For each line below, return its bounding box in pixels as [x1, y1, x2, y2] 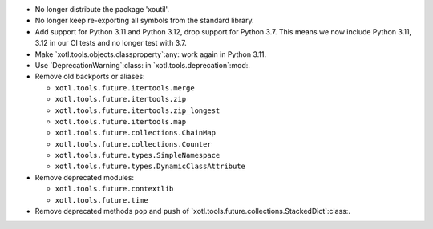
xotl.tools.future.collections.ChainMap [55, 128, 216, 138]
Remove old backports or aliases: [34, 72, 145, 82]
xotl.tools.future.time [55, 195, 148, 204]
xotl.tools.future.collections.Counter [55, 139, 212, 148]
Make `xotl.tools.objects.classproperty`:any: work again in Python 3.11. [34, 49, 267, 59]
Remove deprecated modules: [34, 172, 135, 182]
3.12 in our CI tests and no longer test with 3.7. [34, 38, 188, 48]
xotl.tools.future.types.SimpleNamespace [55, 151, 221, 160]
